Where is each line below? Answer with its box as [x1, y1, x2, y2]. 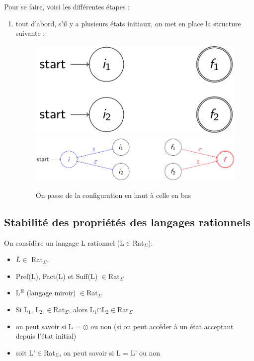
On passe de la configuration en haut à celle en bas [35, 189, 191, 200]
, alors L [69, 304, 94, 315]
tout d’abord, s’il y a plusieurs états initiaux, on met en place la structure [15, 18, 241, 28]
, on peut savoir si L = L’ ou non [59, 347, 161, 358]
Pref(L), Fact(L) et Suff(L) [15, 271, 98, 281]
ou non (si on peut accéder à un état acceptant [90, 321, 234, 331]
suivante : [15, 28, 45, 38]
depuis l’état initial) [15, 331, 77, 341]
